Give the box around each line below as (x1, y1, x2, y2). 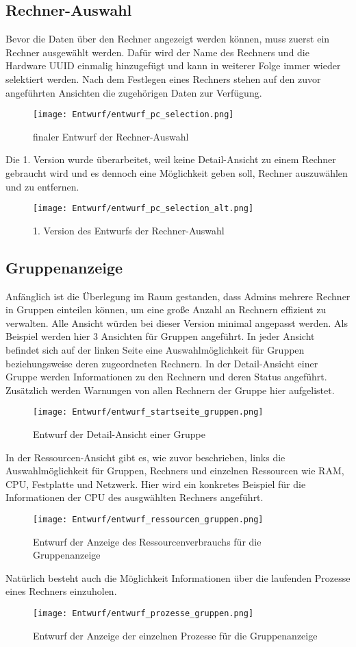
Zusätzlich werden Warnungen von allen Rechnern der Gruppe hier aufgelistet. (5, 382, 335, 397)
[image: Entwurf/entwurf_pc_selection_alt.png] (33, 204, 254, 214)
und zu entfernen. (5, 179, 79, 193)
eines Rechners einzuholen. (5, 584, 117, 598)
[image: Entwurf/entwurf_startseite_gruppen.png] (33, 407, 264, 417)
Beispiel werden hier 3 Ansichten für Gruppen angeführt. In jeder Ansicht (5, 329, 315, 343)
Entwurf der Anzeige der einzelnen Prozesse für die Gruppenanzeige (33, 628, 318, 642)
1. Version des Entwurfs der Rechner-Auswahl (33, 223, 225, 237)
